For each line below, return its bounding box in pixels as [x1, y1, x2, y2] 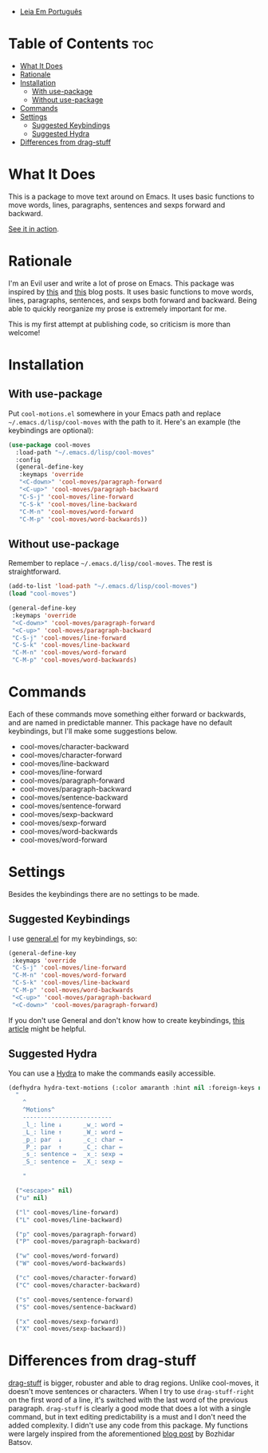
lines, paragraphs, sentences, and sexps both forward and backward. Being [8, 295, 258, 305]
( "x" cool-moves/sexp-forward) [15, 1317, 120, 1325]
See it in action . [8, 223, 60, 234]
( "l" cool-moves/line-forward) [15, 1208, 120, 1216]
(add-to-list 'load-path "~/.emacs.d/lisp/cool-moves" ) [8, 582, 198, 590]
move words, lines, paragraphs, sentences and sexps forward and [8, 199, 226, 210]
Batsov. [8, 1438, 33, 1447]
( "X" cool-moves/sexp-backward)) [15, 1325, 127, 1333]
